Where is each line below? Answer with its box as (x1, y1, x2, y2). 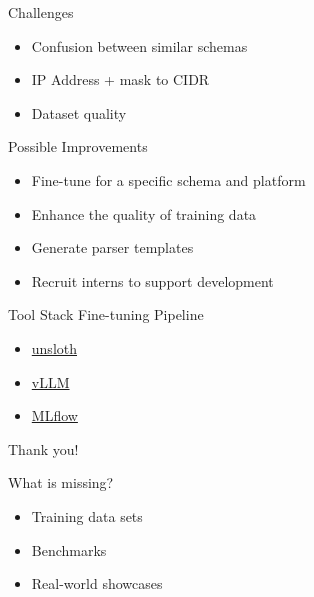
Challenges (8, 2, 74, 22)
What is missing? (8, 472, 114, 493)
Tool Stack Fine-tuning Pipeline (8, 304, 204, 325)
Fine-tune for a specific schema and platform (31, 169, 306, 190)
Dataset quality (31, 102, 127, 123)
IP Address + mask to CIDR (31, 69, 210, 90)
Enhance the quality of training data (31, 203, 257, 224)
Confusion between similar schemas (31, 35, 248, 56)
